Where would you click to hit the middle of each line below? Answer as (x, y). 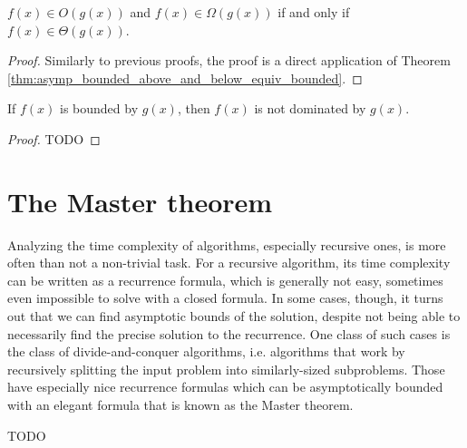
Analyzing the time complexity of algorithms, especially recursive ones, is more (227, 244)
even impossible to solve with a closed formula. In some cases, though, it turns (225, 298)
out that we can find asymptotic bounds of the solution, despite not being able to (234, 316)
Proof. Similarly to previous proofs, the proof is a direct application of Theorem (229, 60)
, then (194, 108)
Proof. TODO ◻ (54, 138)
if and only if (314, 12)
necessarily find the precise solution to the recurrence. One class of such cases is (229, 333)
